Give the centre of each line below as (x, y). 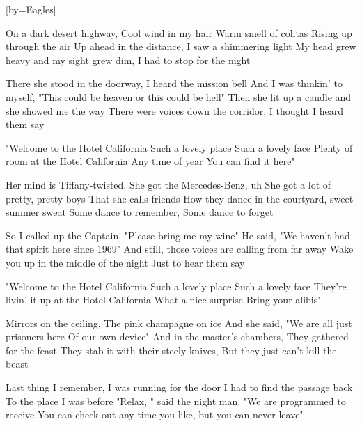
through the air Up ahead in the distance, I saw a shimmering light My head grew (181, 46)
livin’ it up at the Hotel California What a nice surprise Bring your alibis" (164, 300)
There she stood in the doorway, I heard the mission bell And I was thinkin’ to (174, 83)
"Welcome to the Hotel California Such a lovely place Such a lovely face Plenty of (179, 147)
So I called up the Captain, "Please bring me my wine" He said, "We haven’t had (178, 235)
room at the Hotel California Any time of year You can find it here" (150, 161)
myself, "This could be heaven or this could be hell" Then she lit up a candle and (179, 96)
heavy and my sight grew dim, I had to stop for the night (128, 60)
